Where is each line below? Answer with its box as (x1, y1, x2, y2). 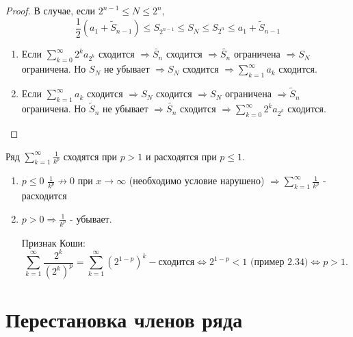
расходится (21, 188, 67, 203)
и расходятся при (146, 149, 217, 163)
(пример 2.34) (250, 258, 309, 268)
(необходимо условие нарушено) (129, 173, 265, 188)
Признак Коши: (21, 235, 86, 249)
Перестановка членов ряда (5, 305, 243, 334)
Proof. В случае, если (5, 3, 96, 17)
